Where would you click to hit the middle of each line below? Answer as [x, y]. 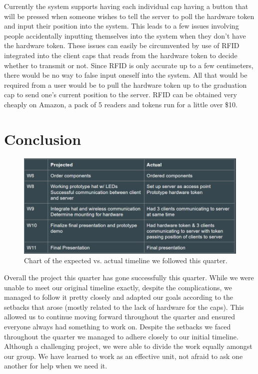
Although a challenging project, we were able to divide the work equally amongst [128, 346]
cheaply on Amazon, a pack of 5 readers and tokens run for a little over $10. [121, 104]
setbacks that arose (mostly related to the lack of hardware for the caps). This [124, 307]
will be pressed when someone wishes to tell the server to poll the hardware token [129, 16]
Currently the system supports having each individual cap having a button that [126, 6]
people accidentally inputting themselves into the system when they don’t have [125, 35]
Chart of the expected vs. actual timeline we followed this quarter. [126, 260]
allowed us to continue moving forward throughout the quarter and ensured [120, 317]
